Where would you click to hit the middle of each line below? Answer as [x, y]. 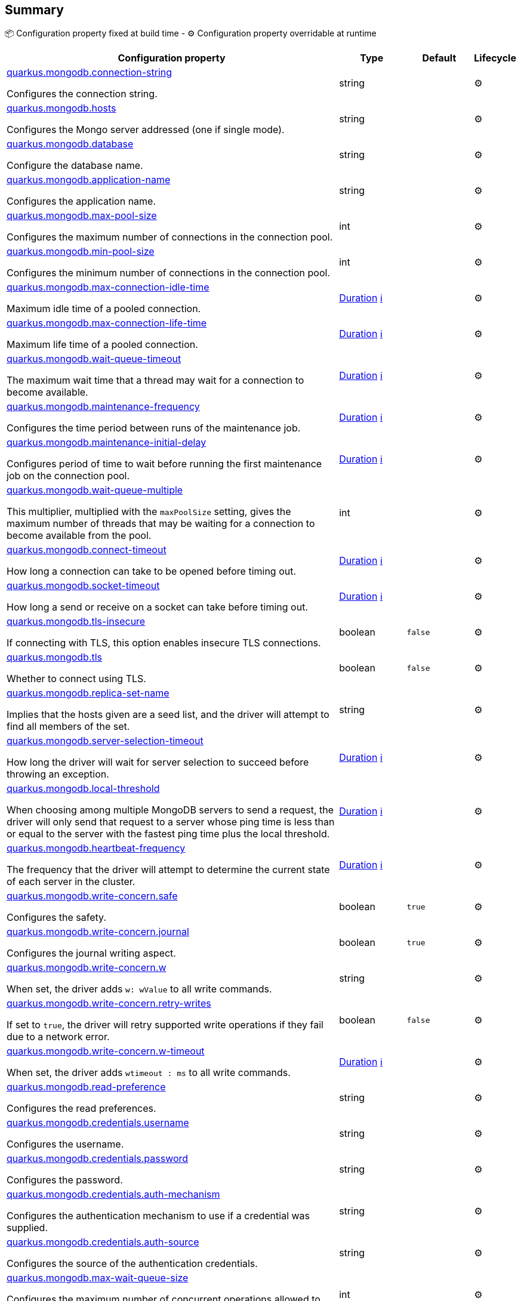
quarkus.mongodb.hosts [61, 108]
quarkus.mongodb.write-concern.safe [92, 896]
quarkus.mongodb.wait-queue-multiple [95, 490]
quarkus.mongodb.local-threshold [83, 789]
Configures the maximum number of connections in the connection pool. [170, 237]
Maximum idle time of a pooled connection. [104, 309]
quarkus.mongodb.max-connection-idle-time [108, 287]
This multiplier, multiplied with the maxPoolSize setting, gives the [149, 512]
